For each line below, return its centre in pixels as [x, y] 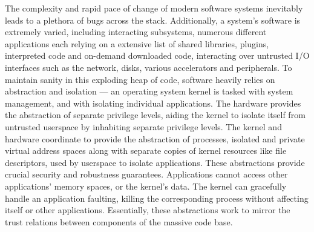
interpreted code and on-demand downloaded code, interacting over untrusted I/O [157, 55]
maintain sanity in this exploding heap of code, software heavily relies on [140, 79]
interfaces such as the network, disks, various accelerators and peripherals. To [149, 67]
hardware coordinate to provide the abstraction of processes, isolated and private [155, 138]
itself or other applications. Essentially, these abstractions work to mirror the [148, 210]
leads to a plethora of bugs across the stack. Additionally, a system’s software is [153, 20]
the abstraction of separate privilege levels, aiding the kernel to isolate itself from [155, 115]
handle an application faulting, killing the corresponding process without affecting [157, 198]
